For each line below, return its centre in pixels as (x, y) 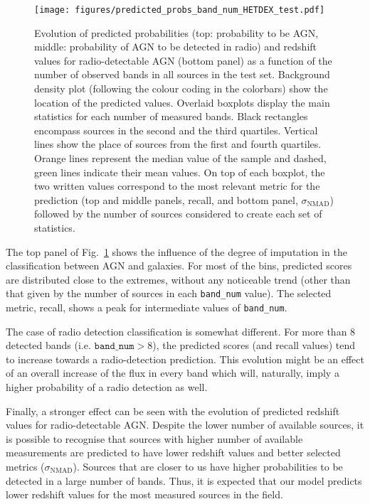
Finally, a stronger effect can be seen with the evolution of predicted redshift (173, 411)
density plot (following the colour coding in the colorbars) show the (181, 89)
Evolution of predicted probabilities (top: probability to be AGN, (176, 32)
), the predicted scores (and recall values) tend (254, 345)
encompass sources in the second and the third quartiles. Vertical (176, 130)
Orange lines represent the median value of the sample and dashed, (180, 158)
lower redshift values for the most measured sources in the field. (144, 494)
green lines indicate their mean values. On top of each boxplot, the (180, 172)
